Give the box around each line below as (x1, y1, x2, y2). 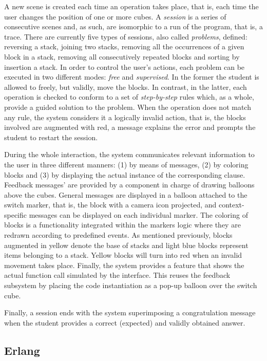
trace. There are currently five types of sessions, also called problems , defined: (4, 31, 247, 42)
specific (4, 209, 27, 220)
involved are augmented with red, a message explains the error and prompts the (4, 122, 256, 132)
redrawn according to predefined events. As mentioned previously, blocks (4, 230, 233, 240)
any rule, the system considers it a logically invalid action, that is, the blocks (4, 111, 246, 122)
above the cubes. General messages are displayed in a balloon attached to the (4, 189, 247, 200)
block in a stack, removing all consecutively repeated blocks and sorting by (4, 51, 240, 62)
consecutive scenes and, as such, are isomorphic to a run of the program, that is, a (4, 21, 263, 32)
